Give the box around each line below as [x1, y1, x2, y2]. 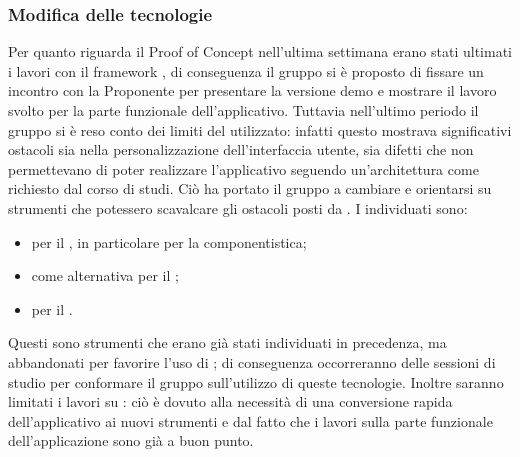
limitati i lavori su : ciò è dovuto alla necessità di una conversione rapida [8, 391, 453, 412]
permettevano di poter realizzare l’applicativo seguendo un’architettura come [8, 158, 479, 179]
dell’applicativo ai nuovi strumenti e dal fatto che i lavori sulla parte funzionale [8, 410, 493, 431]
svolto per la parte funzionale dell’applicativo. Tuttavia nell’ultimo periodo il [8, 100, 479, 120]
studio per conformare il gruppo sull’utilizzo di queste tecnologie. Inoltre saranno [8, 371, 504, 392]
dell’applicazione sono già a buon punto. [8, 430, 254, 451]
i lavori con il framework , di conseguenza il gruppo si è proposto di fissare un [8, 60, 484, 81]
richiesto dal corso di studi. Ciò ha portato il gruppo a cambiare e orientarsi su [8, 178, 492, 199]
